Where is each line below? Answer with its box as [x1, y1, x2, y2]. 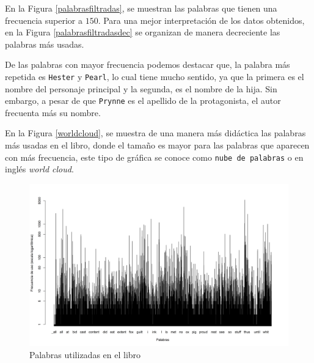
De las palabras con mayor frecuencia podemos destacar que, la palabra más [5, 58, 290, 71]
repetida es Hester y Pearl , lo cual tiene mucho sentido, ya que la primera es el [5, 70, 304, 82]
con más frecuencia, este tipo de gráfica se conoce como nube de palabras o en [5, 150, 304, 163]
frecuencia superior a [5, 13, 82, 26]
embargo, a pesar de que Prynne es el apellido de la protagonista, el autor [5, 94, 281, 107]
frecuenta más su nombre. [5, 106, 101, 119]
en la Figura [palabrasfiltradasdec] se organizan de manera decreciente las [5, 26, 280, 38]
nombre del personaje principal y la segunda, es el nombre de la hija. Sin [5, 82, 277, 95]
